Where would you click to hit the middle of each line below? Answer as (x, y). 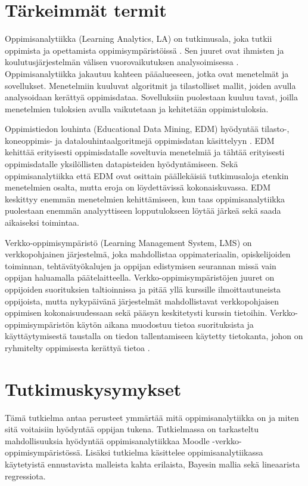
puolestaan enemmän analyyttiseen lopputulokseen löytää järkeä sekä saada (143, 210)
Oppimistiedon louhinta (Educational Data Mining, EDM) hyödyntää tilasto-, (147, 129)
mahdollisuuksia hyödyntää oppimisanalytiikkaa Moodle (107, 440)
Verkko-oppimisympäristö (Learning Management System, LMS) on (128, 242)
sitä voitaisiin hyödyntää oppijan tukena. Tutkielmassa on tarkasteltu (132, 429)
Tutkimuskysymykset (93, 388)
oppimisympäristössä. (44, 452)
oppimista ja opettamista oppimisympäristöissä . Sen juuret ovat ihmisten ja (144, 50)
